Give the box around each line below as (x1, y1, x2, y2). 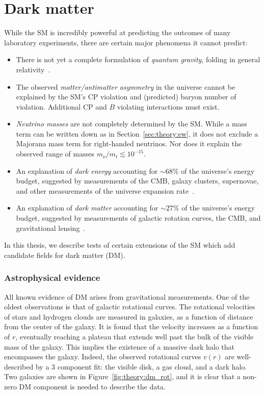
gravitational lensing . (16, 222, 86, 233)
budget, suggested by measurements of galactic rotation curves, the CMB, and (16, 213, 261, 223)
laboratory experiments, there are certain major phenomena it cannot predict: (4, 37, 248, 47)
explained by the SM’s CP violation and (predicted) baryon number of (16, 91, 236, 102)
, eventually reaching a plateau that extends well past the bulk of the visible (15, 331, 254, 341)
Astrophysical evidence (4, 271, 100, 284)
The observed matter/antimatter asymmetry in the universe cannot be (16, 81, 235, 92)
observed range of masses (16, 148, 94, 159)
